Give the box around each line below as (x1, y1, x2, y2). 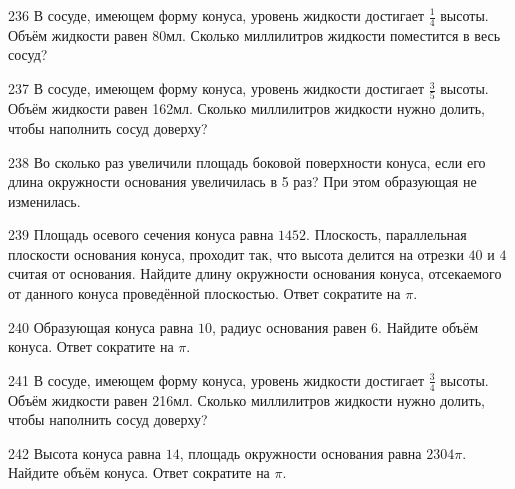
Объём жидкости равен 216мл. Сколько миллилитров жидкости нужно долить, (8, 389, 485, 410)
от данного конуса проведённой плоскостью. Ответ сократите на (8, 283, 401, 304)
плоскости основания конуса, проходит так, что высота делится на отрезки (8, 243, 464, 264)
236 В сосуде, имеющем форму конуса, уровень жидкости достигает (8, 5, 424, 25)
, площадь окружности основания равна (179, 442, 422, 463)
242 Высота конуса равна (8, 442, 161, 463)
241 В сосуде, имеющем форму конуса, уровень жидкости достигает (8, 369, 424, 390)
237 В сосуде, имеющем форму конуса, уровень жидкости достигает (8, 78, 424, 99)
